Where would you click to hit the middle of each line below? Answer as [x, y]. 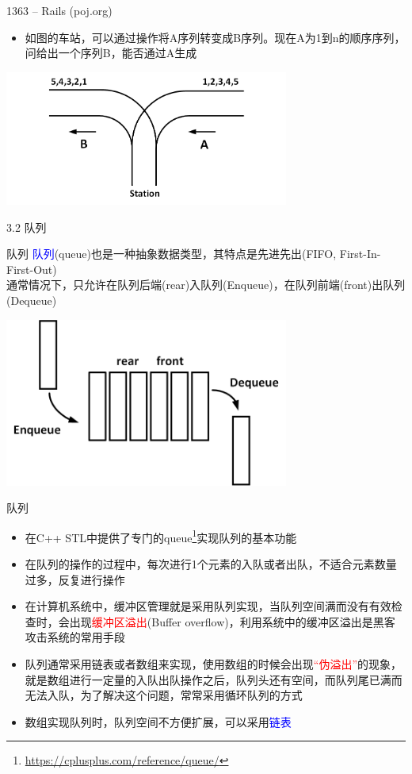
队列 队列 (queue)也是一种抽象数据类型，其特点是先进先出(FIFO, [172, 254]
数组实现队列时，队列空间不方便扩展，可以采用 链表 [158, 721]
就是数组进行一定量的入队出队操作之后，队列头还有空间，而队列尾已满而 [214, 679]
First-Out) [32, 269]
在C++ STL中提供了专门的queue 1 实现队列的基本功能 [161, 536]
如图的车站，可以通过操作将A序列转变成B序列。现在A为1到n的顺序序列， [215, 37]
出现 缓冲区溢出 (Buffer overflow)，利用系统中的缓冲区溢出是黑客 [232, 621]
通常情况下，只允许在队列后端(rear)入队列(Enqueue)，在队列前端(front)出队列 [206, 285]
